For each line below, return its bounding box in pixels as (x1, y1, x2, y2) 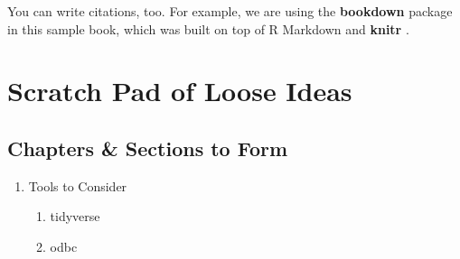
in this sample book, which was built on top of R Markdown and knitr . (7, 19, 409, 38)
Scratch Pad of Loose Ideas (7, 72, 352, 109)
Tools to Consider (28, 176, 127, 195)
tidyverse (50, 207, 100, 226)
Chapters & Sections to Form (7, 134, 288, 162)
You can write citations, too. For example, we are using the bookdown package (7, 2, 453, 20)
